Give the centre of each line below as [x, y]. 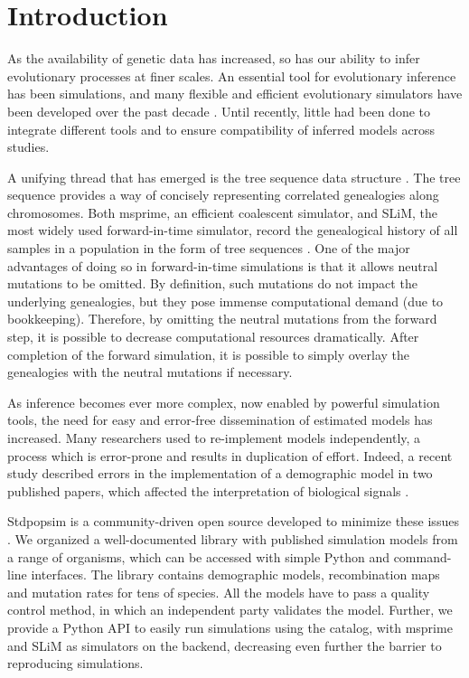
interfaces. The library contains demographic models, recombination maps [235, 574]
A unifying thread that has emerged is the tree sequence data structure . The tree [234, 177]
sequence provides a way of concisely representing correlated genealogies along [223, 195]
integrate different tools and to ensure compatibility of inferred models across [221, 129]
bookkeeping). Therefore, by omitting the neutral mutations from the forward [222, 319]
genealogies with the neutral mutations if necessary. [150, 372]
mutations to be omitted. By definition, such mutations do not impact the [212, 283]
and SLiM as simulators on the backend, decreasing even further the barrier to [225, 645]
